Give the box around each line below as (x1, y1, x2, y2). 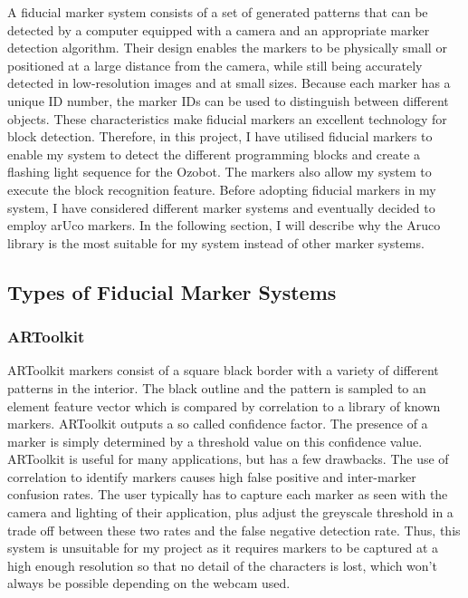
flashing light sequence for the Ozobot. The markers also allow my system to (7, 162, 432, 181)
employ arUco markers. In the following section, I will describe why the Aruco (7, 216, 441, 235)
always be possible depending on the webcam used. (7, 574, 291, 593)
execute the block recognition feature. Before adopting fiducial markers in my (7, 179, 436, 198)
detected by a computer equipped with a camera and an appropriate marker (7, 20, 430, 39)
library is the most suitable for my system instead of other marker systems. (7, 233, 425, 252)
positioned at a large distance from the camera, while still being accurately (7, 55, 423, 74)
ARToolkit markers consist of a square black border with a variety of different (7, 361, 439, 380)
